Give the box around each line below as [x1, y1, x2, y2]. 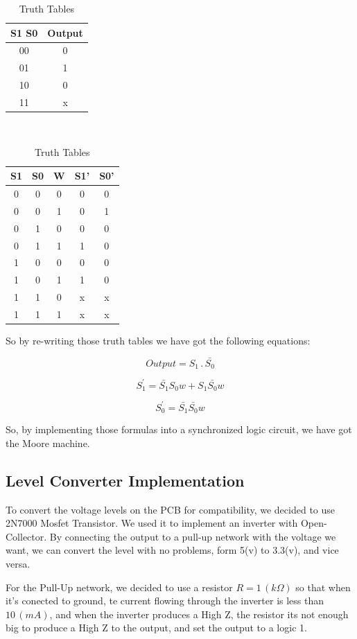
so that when [295, 579, 351, 594]
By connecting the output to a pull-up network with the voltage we [49, 529, 336, 543]
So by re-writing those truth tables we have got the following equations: [6, 333, 311, 348]
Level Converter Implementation [6, 469, 245, 491]
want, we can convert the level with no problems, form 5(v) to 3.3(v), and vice [6, 543, 339, 557]
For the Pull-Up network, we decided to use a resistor [6, 579, 233, 594]
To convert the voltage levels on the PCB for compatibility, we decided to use [6, 502, 336, 516]
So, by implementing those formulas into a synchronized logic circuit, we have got [6, 422, 352, 437]
